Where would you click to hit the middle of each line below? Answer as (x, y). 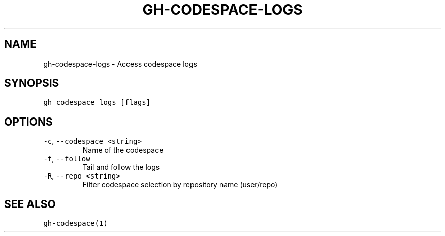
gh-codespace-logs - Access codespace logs (120, 64)
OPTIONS (28, 122)
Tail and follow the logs (121, 167)
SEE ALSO (30, 204)
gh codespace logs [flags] (97, 102)
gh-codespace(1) (75, 224)
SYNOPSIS (32, 83)
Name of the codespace (123, 150)
